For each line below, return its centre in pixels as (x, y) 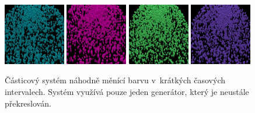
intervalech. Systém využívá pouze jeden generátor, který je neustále (127, 91)
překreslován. (28, 103)
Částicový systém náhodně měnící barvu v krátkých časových (115, 80)
